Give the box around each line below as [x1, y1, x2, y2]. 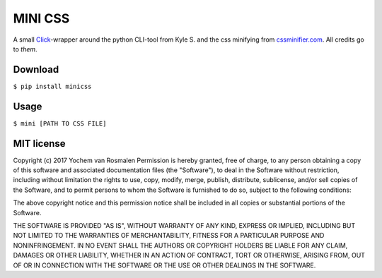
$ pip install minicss [13, 82, 92, 90]
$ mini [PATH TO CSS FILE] [13, 119, 107, 127]
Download [13, 64, 59, 75]
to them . [13, 44, 38, 53]
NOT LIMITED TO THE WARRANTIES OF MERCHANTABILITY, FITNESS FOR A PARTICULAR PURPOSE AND [13, 231, 325, 240]
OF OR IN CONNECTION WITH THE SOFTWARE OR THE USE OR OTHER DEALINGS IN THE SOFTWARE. [13, 261, 316, 270]
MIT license [13, 138, 66, 150]
